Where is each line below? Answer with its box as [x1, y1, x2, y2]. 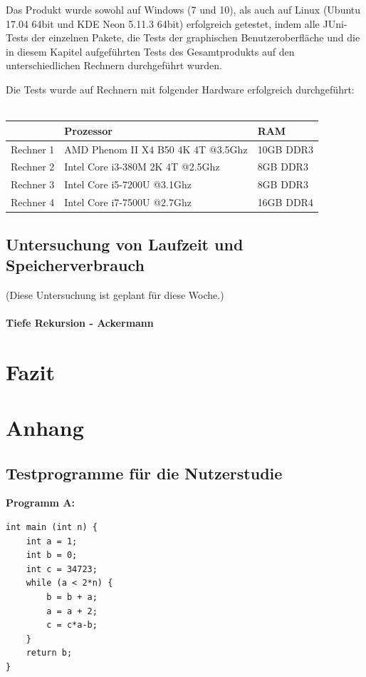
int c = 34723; [26, 564, 98, 574]
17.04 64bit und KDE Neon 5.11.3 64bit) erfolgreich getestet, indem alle [6, 16, 320, 31]
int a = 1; [26, 536, 78, 546]
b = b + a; [46, 592, 98, 603]
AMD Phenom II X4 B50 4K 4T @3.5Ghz [64, 141, 248, 156]
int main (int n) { [6, 522, 98, 533]
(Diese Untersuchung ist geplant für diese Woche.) [6, 287, 224, 302]
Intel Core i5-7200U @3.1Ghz [64, 177, 192, 192]
